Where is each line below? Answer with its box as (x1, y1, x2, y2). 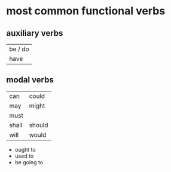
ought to (14, 146, 36, 153)
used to (14, 152, 34, 159)
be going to (14, 158, 44, 165)
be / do (9, 45, 29, 53)
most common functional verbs (6, 4, 166, 18)
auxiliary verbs (6, 28, 63, 38)
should (29, 121, 48, 129)
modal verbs (6, 75, 54, 85)
